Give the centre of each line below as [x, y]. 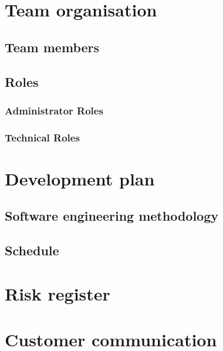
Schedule [32, 250]
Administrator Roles [54, 110]
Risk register [58, 293]
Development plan [80, 178]
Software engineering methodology [112, 216]
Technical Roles [42, 137]
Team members [52, 47]
